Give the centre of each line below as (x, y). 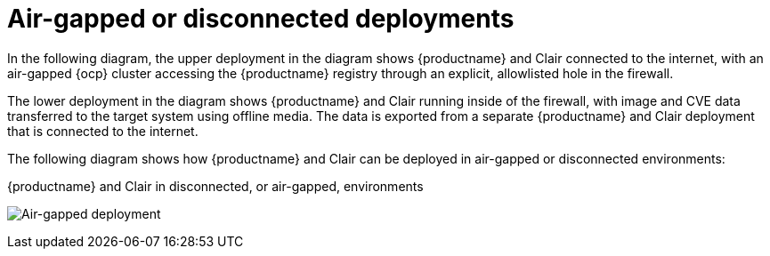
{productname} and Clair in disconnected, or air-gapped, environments (215, 186)
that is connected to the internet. (103, 131)
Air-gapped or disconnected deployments (261, 19)
